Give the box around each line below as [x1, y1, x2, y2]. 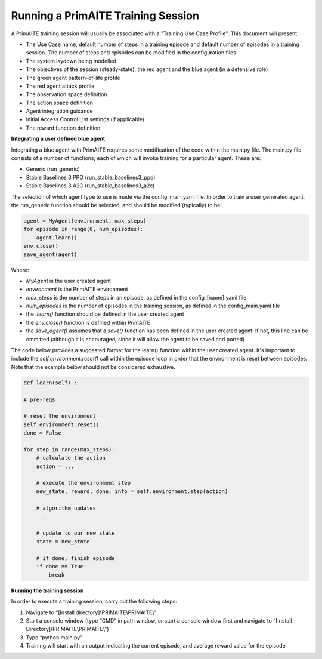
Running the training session [11, 587, 84, 594]
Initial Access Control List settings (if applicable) [26, 116, 145, 123]
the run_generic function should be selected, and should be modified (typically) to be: [11, 201, 222, 208]
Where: [11, 266, 29, 273]
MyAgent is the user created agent [26, 277, 112, 284]
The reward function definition [26, 124, 101, 131]
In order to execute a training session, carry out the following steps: [11, 598, 177, 605]
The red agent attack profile [26, 82, 95, 90]
